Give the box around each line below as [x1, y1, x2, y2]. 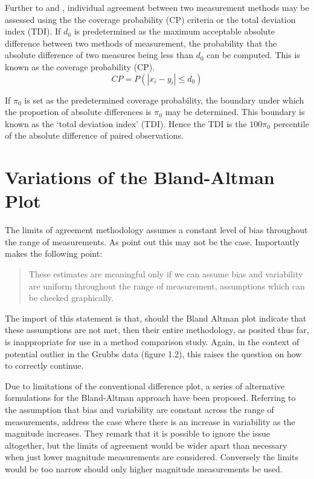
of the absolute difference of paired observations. [5, 129, 184, 142]
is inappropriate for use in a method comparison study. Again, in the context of [5, 335, 300, 348]
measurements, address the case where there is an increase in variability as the [5, 415, 295, 428]
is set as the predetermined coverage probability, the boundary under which [24, 93, 304, 106]
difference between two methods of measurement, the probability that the [5, 36, 277, 49]
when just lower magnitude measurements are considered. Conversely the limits [5, 451, 298, 463]
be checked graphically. [28, 291, 114, 304]
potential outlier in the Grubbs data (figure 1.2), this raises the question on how [5, 347, 302, 360]
